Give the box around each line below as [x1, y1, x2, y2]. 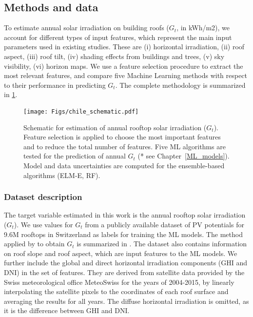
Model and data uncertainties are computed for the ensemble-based [23, 160, 225, 170]
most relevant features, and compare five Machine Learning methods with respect [4, 70, 247, 80]
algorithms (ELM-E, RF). [23, 170, 100, 180]
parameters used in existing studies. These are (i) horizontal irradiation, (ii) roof [4, 41, 245, 52]
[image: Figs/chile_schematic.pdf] [23, 108, 139, 115]
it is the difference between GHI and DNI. [4, 305, 130, 316]
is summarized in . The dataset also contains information [77, 238, 247, 249]
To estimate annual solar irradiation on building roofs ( [4, 22, 169, 33]
